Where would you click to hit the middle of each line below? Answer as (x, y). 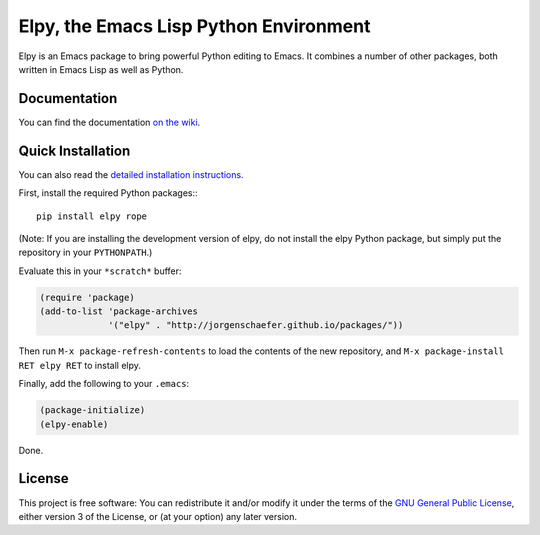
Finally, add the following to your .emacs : (104, 384)
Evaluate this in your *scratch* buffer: (100, 271)
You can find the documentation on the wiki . (109, 122)
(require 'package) (87, 297)
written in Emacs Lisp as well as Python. (101, 69)
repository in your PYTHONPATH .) (85, 252)
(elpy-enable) (74, 424)
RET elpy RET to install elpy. (80, 365)
